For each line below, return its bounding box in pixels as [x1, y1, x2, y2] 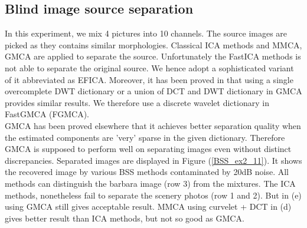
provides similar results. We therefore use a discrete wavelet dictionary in [5, 96, 269, 108]
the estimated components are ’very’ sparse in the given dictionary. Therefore [5, 131, 285, 143]
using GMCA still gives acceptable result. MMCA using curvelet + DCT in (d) [5, 200, 292, 213]
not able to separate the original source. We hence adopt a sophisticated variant [5, 61, 294, 74]
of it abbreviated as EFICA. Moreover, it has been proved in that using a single [5, 73, 293, 85]
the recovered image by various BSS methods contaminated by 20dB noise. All [5, 166, 289, 178]
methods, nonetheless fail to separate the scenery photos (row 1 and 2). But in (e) [5, 189, 302, 201]
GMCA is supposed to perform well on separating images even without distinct [5, 143, 292, 155]
